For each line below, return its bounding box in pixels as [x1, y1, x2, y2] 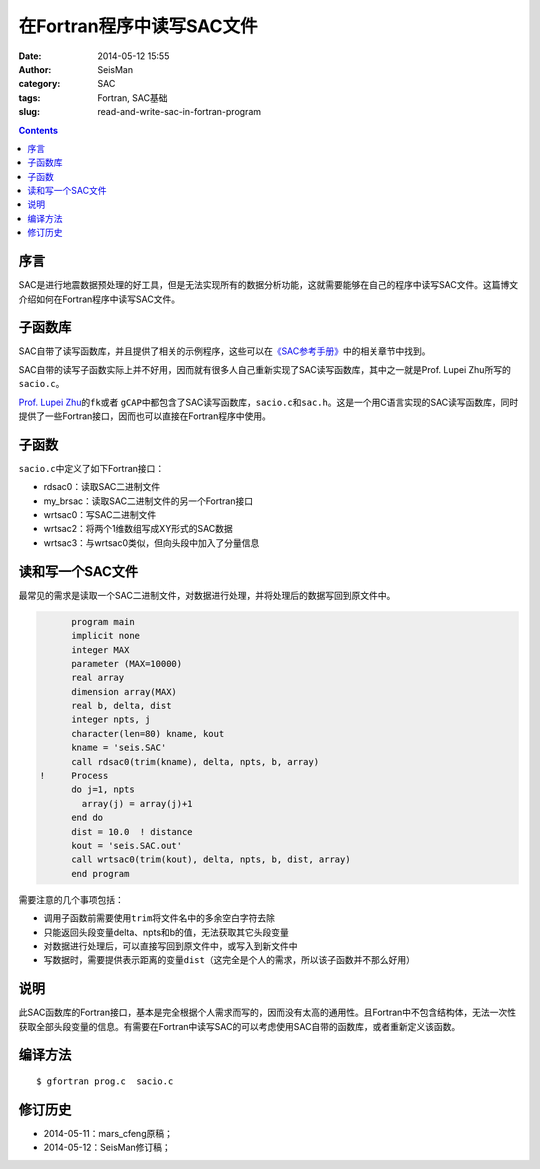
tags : [18, 91, 41, 104]
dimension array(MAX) [71, 686, 177, 697]
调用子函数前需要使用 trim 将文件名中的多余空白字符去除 [43, 912, 275, 924]
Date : [18, 50, 42, 62]
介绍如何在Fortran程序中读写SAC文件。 [18, 293, 180, 305]
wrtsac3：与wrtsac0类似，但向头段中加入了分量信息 [43, 536, 260, 549]
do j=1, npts [71, 784, 135, 795]
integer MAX [71, 644, 130, 655]
